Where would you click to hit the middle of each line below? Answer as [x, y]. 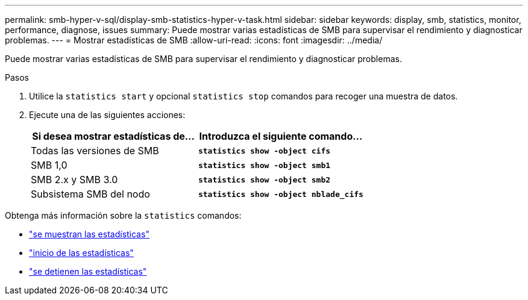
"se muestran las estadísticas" [89, 234]
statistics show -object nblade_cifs [281, 194]
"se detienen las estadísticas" [88, 271]
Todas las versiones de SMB [95, 151]
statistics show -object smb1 [264, 165]
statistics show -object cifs [264, 151]
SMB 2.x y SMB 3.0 [74, 180]
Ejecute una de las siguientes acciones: [107, 115]
